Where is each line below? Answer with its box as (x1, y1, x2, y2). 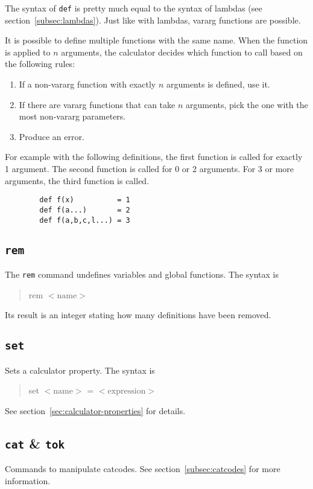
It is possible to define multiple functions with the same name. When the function (5, 34, 308, 46)
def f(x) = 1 (39, 196, 130, 205)
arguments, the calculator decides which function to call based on (61, 45, 303, 58)
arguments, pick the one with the (185, 98, 308, 110)
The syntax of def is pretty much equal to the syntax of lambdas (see (5, 2, 262, 14)
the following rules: (5, 57, 75, 70)
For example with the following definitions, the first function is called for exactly (5, 150, 303, 163)
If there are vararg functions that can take (19, 98, 175, 110)
